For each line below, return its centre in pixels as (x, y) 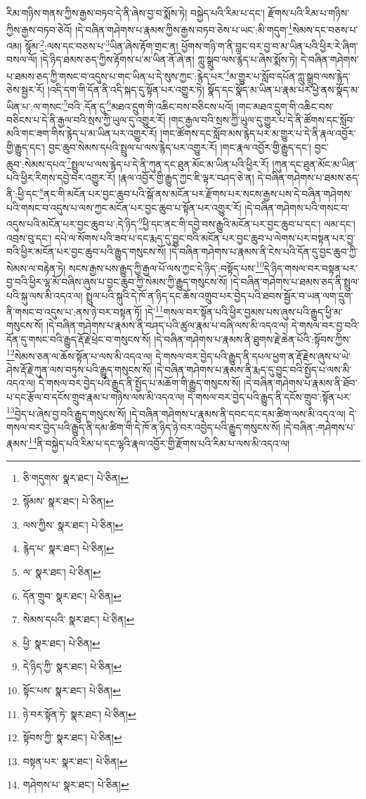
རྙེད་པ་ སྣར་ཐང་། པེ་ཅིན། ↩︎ (68, 548)
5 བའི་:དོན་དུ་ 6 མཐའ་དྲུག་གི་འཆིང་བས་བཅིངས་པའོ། (148, 105)
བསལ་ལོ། (22, 59)
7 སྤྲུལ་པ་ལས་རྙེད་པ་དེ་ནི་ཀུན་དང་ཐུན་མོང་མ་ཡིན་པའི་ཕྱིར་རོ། (168, 162)
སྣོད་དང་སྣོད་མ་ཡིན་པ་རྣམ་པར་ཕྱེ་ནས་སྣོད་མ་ (283, 89)
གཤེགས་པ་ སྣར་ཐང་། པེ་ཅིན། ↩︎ (76, 785)
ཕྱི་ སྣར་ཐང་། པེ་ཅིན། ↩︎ (61, 643)
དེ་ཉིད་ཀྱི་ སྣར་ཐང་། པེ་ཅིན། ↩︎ (72, 666)
